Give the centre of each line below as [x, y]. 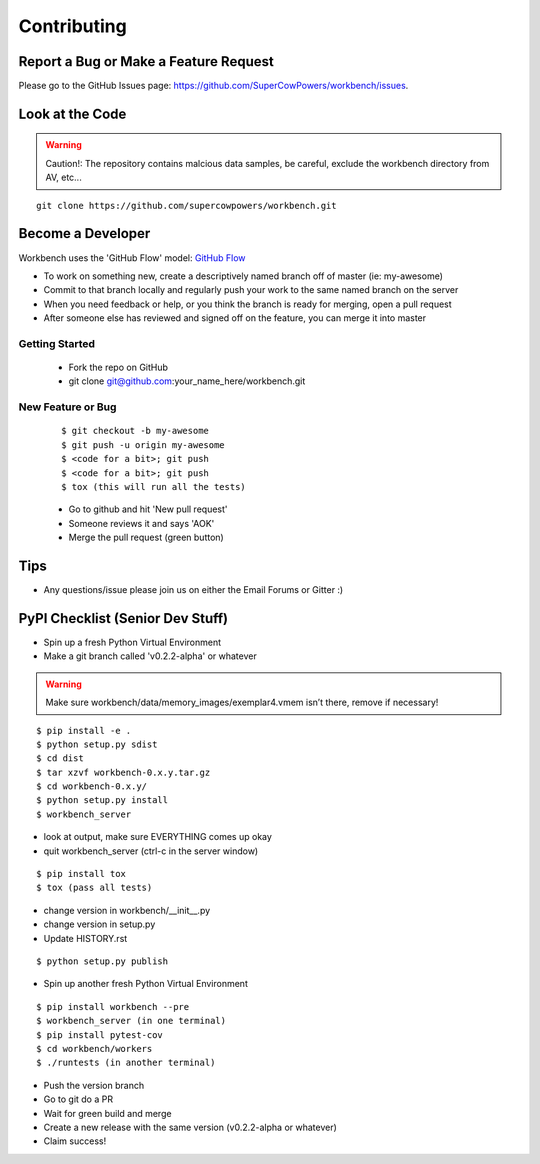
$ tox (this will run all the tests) [154, 486]
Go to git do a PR [78, 1099]
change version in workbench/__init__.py [127, 910]
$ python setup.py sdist [97, 744]
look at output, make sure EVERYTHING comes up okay [157, 837]
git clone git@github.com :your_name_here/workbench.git [187, 381]
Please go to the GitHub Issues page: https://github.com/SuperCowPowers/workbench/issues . [213, 86]
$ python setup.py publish [102, 961]
